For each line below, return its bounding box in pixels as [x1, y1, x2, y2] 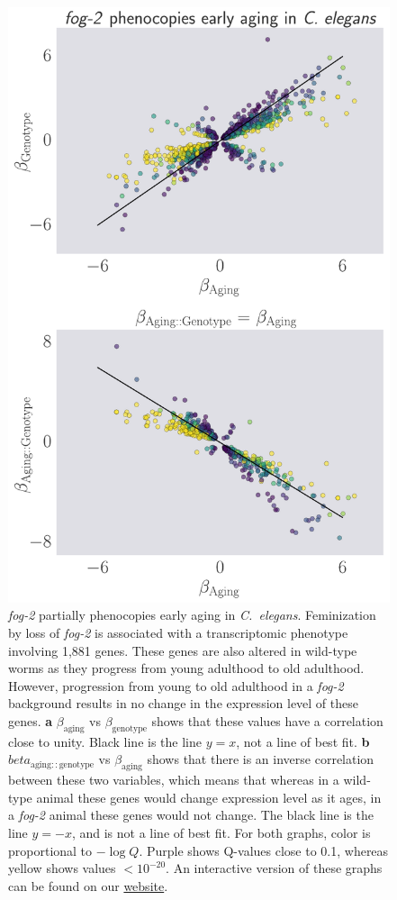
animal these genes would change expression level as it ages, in [36, 787, 382, 806]
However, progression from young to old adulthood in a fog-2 [8, 676, 344, 695]
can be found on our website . [8, 876, 168, 895]
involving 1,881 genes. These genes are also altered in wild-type [8, 641, 357, 659]
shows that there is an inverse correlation [147, 750, 374, 768]
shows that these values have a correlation [151, 712, 383, 730]
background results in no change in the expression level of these [8, 694, 358, 713]
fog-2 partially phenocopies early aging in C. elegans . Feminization [8, 605, 376, 624]
